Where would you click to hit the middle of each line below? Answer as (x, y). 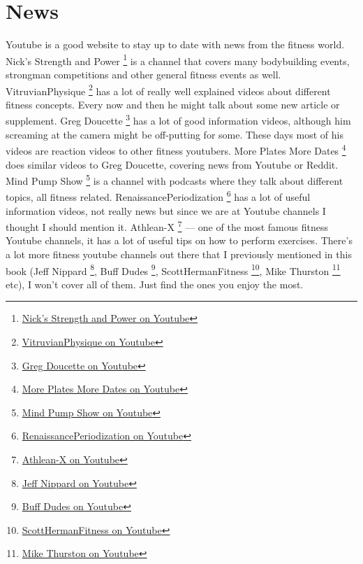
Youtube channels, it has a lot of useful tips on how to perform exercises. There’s (179, 240)
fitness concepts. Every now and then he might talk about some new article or (173, 104)
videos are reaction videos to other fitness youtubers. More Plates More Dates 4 (176, 149)
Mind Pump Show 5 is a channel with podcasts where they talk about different (175, 179)
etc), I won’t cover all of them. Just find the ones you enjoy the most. (155, 284)
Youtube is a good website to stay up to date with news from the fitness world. (175, 44)
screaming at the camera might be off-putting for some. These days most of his (175, 134)
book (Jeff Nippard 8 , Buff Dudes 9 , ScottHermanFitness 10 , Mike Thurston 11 (173, 269)
